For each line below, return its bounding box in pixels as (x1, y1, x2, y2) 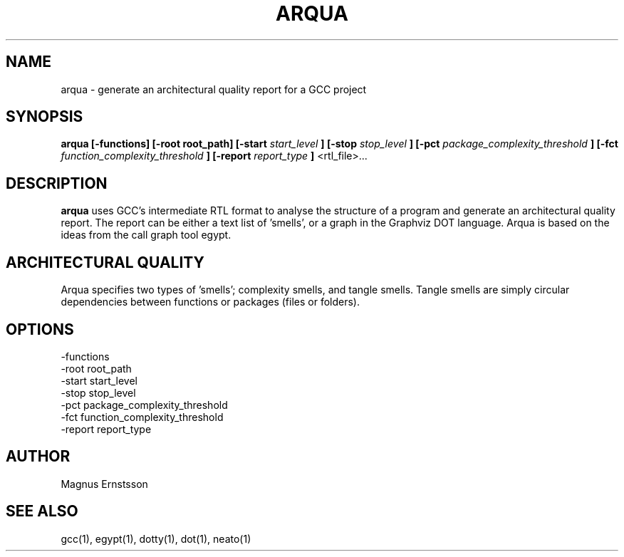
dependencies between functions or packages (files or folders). (61, 296, 360, 308)
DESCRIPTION (6, 174, 108, 192)
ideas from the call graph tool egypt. (61, 229, 232, 241)
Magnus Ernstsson (61, 477, 148, 490)
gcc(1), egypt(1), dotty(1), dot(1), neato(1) (61, 532, 251, 545)
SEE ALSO (6, 502, 78, 521)
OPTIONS (6, 320, 74, 338)
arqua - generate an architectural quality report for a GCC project (61, 83, 367, 95)
